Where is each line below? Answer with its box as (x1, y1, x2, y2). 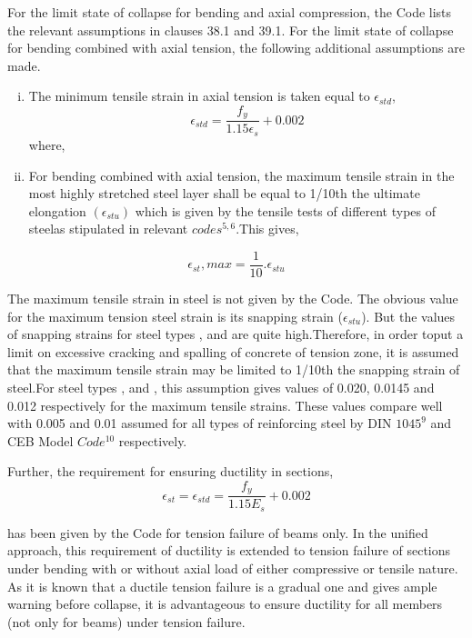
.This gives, (236, 219, 299, 238)
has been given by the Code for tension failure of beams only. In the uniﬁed (7, 523, 428, 542)
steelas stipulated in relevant (28, 219, 188, 238)
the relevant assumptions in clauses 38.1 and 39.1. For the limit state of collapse (7, 20, 454, 39)
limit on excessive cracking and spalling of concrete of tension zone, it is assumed (7, 342, 459, 361)
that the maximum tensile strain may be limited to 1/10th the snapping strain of (7, 360, 460, 379)
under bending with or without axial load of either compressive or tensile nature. (7, 559, 458, 577)
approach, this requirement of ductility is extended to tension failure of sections (7, 541, 451, 560)
